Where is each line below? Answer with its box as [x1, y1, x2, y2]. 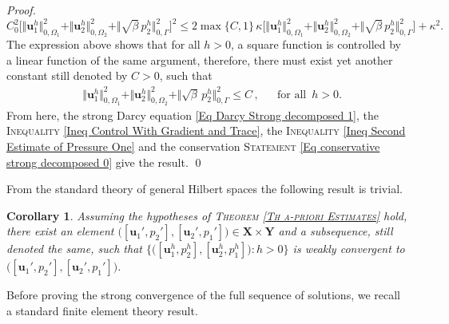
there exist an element [6, 223, 114, 239]
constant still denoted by [6, 67, 128, 84]
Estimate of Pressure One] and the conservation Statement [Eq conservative [6, 138, 380, 154]
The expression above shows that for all [6, 36, 201, 53]
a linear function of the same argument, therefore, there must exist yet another [6, 51, 393, 68]
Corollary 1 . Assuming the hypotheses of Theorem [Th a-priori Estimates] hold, [6, 207, 407, 223]
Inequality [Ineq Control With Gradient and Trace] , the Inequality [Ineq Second [6, 122, 406, 139]
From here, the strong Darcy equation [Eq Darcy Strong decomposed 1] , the [6, 106, 379, 123]
